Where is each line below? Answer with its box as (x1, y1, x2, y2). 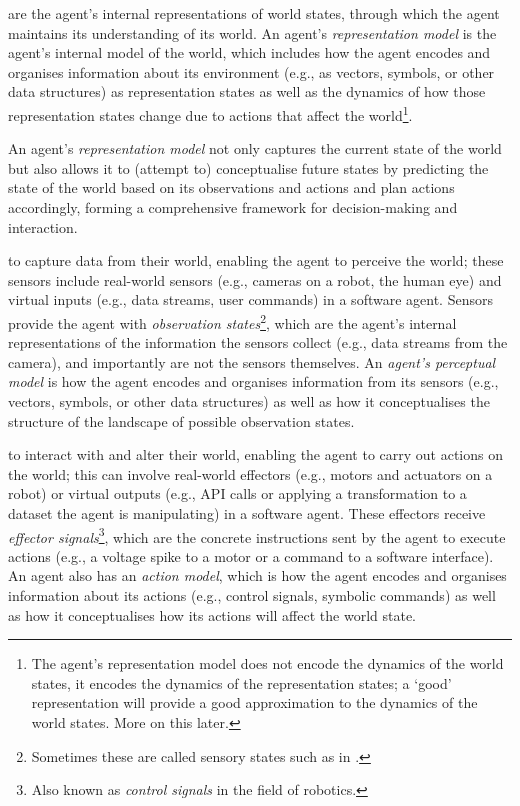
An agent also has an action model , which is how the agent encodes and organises (8, 565, 507, 586)
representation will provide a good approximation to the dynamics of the (31, 692, 478, 713)
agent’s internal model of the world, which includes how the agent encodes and (8, 42, 491, 63)
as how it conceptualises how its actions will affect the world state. (8, 604, 416, 625)
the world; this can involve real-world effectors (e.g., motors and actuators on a (8, 463, 493, 484)
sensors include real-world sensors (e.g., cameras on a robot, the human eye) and (8, 269, 502, 290)
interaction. (8, 216, 78, 237)
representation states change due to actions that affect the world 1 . (8, 101, 413, 125)
